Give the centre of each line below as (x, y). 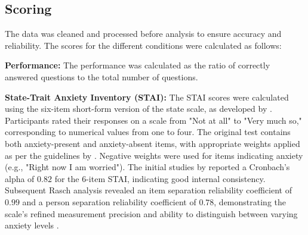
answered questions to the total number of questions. (101, 76)
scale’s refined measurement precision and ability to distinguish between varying (151, 213)
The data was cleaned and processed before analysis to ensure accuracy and (143, 34)
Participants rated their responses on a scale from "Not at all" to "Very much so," (153, 120)
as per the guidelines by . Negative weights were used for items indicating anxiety (154, 155)
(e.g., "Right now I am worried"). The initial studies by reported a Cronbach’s (147, 167)
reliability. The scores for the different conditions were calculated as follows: (143, 45)
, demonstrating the (250, 201)
